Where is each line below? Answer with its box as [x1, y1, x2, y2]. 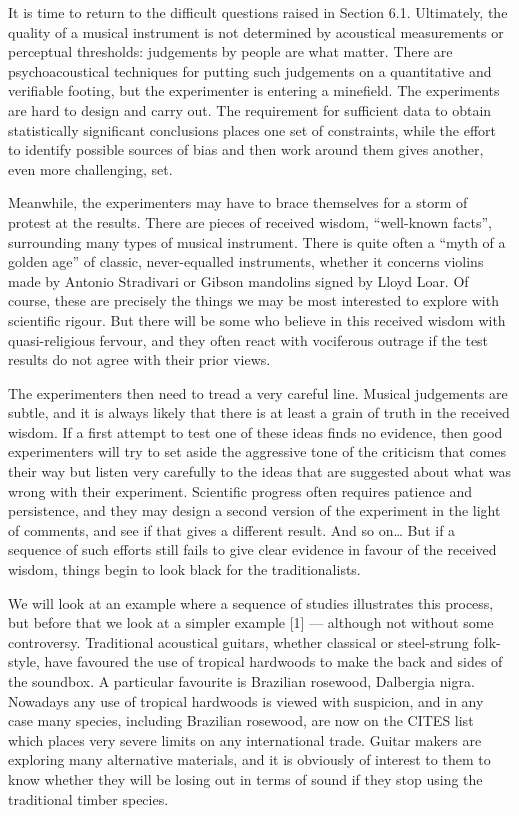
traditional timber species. [8, 788, 169, 809]
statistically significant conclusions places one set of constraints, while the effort [8, 119, 497, 140]
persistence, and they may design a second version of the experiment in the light [8, 500, 501, 521]
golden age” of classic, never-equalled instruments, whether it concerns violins [8, 251, 484, 272]
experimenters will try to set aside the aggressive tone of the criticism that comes [8, 441, 507, 462]
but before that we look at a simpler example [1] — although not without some [8, 612, 494, 633]
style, [8, 651, 40, 672]
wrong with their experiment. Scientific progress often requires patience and [8, 480, 473, 501]
